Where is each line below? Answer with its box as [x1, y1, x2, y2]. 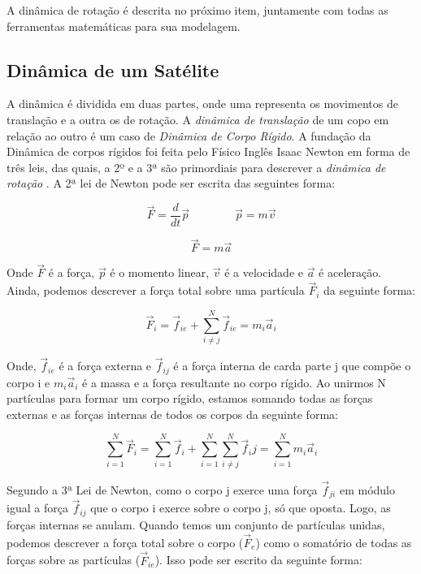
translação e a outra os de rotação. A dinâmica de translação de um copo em [7, 110, 389, 127]
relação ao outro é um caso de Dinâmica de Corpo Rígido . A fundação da [7, 127, 371, 144]
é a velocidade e [224, 264, 303, 281]
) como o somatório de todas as [255, 533, 412, 550]
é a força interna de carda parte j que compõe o [173, 357, 411, 374]
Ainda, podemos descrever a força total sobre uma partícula [7, 282, 305, 299]
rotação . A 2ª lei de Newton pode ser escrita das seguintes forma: [7, 175, 336, 192]
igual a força [7, 499, 68, 516]
